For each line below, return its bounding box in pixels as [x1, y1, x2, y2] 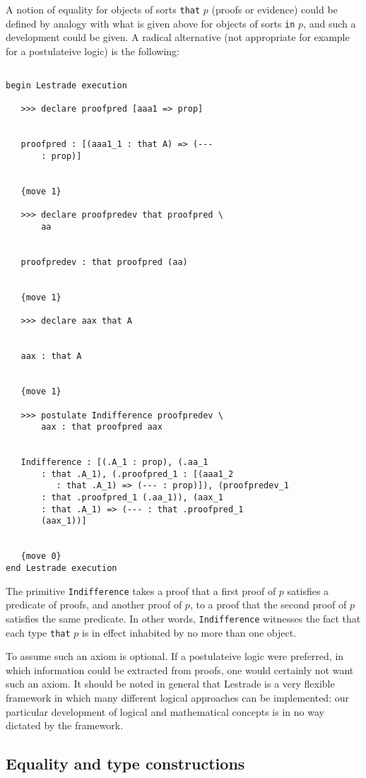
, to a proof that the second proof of [189, 597, 347, 612]
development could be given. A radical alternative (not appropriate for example [6, 30, 350, 45]
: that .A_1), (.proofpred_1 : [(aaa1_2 [41, 468, 234, 479]
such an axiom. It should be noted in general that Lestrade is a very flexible [6, 676, 335, 691]
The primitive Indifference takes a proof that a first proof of [6, 583, 276, 598]
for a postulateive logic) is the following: [6, 43, 179, 58]
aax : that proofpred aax [41, 422, 163, 432]
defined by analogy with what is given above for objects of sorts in [6, 16, 295, 30]
